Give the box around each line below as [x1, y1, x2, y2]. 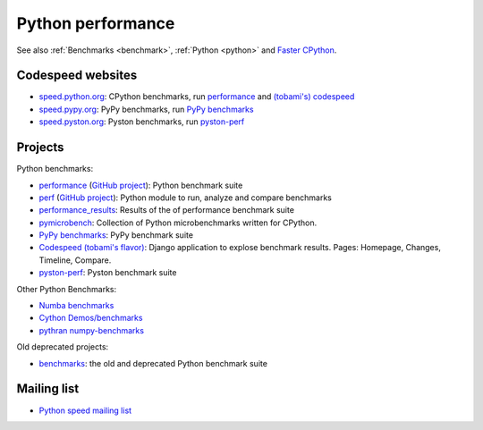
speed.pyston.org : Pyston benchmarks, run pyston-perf [38, 116, 245, 127]
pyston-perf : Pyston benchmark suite [38, 267, 177, 278]
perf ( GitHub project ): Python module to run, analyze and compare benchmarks [38, 192, 333, 203]
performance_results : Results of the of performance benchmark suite [38, 205, 295, 215]
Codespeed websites [16, 68, 138, 83]
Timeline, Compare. [38, 255, 112, 266]
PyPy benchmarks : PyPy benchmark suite [38, 230, 194, 240]
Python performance [16, 13, 175, 33]
